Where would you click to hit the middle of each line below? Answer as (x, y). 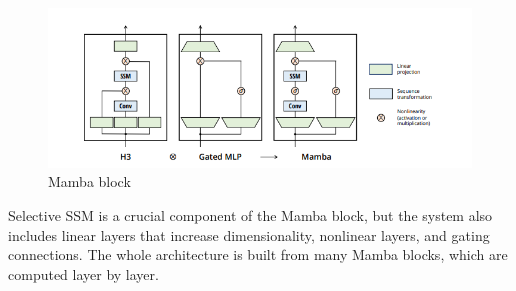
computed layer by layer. (83, 273)
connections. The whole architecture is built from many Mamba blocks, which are (258, 254)
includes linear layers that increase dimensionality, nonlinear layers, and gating (249, 234)
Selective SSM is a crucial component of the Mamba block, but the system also (250, 215)
